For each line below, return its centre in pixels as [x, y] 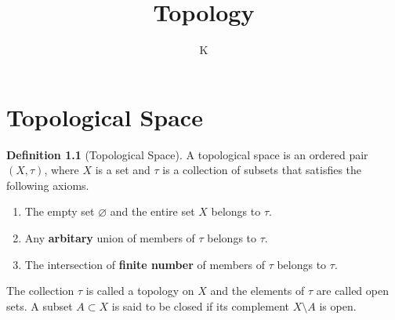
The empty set [60, 211]
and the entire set [152, 211]
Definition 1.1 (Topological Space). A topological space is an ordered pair [187, 154]
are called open [352, 291]
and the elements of [257, 291]
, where [62, 170]
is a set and [123, 170]
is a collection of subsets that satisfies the [262, 170]
